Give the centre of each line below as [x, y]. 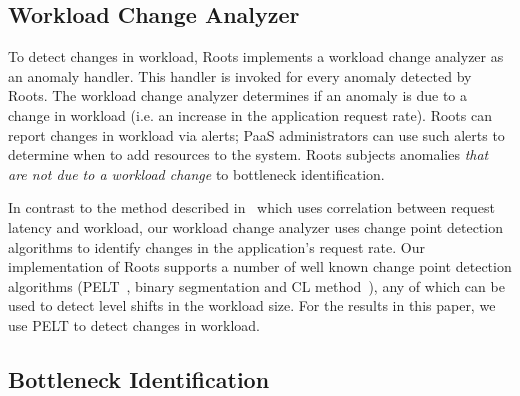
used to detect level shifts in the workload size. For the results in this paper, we [252, 305]
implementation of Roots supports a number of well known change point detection [260, 266]
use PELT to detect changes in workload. [134, 324]
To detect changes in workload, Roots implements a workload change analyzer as [256, 56]
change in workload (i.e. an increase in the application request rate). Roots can [250, 114]
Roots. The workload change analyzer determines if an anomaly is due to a [238, 95]
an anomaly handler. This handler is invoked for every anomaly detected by [240, 75]
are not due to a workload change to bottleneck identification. [196, 173]
